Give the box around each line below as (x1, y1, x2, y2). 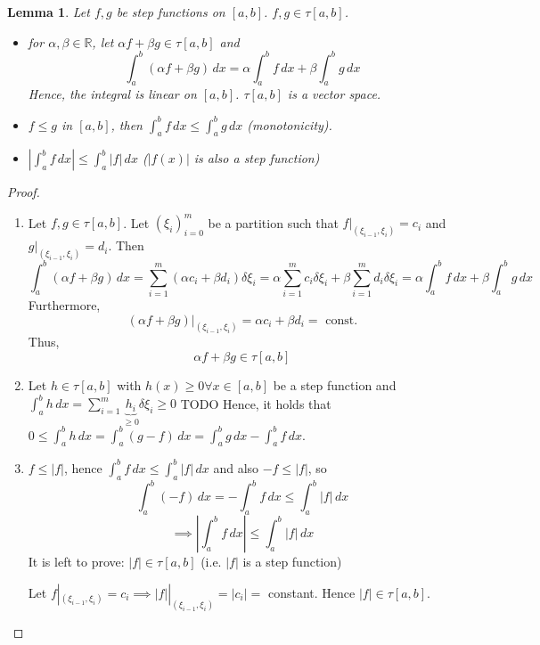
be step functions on (116, 3, 225, 20)
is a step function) (242, 551, 342, 570)
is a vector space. (287, 85, 381, 103)
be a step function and (273, 376, 397, 395)
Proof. (7, 183, 40, 201)
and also (213, 458, 259, 477)
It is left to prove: (28, 551, 125, 570)
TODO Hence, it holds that (180, 394, 331, 412)
